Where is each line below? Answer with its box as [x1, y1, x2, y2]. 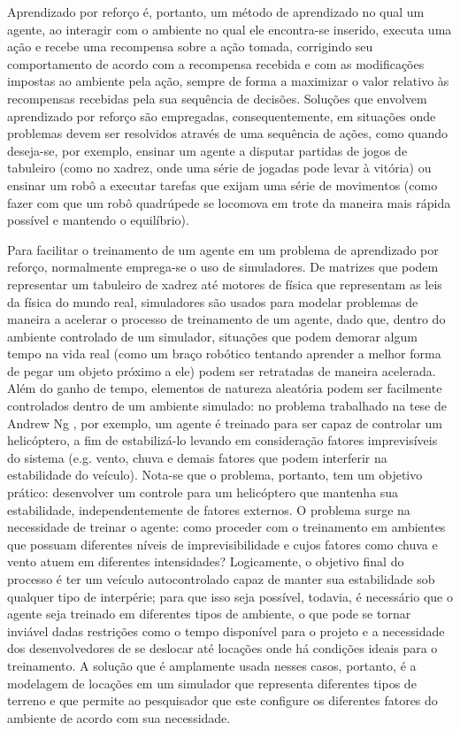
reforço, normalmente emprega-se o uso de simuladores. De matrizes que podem [7, 257, 439, 276]
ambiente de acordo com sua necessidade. [7, 708, 231, 726]
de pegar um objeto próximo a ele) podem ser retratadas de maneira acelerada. [7, 361, 436, 380]
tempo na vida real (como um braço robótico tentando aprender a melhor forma [7, 344, 441, 363]
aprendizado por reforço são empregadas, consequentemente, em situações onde [7, 106, 436, 125]
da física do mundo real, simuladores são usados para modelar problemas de [7, 292, 418, 311]
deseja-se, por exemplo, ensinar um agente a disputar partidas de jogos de [7, 141, 408, 159]
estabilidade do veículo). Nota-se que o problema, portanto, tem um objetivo [7, 465, 423, 484]
